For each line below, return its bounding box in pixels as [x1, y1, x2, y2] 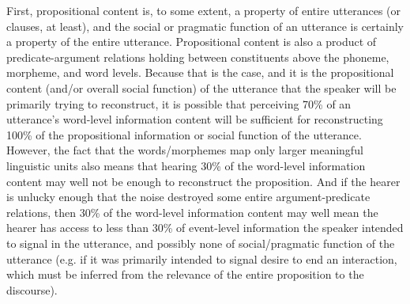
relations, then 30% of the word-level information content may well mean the [6, 203, 378, 220]
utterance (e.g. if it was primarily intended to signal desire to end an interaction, [6, 250, 397, 267]
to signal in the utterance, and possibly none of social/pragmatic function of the [6, 234, 395, 251]
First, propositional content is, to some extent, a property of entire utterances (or [6, 2, 401, 18]
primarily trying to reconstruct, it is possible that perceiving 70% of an [6, 95, 352, 112]
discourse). [6, 281, 58, 298]
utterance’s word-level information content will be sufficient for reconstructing [6, 111, 383, 127]
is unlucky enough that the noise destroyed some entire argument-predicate [6, 188, 371, 205]
